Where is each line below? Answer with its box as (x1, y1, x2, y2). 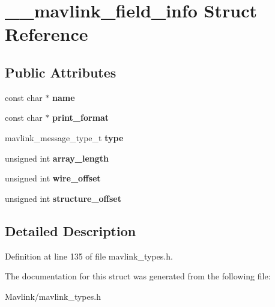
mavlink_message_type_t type (5, 131, 124, 144)
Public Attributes (5, 62, 116, 81)
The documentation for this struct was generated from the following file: (5, 270, 271, 282)
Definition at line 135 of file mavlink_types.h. (5, 249, 173, 262)
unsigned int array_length (5, 151, 109, 164)
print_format (52, 111, 109, 124)
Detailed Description (5, 221, 136, 240)
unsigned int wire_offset (5, 172, 101, 184)
